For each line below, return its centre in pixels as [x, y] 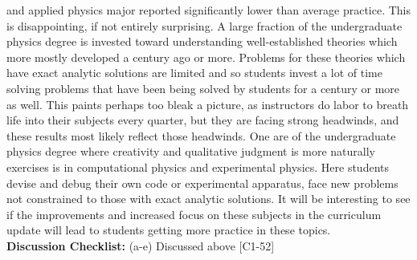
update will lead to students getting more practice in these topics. [169, 230]
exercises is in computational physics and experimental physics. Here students [198, 167]
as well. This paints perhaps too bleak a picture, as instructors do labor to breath [208, 104]
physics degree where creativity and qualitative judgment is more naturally [191, 151]
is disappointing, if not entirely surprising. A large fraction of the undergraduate [204, 25]
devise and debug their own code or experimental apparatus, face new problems [202, 183]
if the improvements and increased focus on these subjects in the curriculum [194, 214]
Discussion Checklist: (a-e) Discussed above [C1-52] [141, 245]
